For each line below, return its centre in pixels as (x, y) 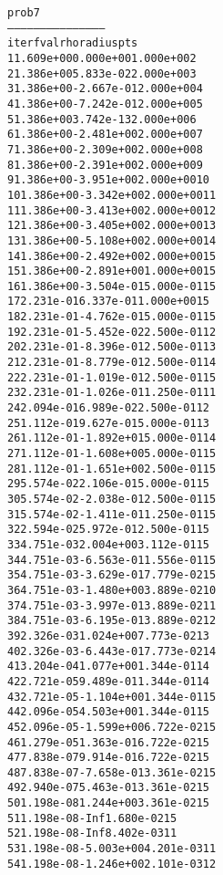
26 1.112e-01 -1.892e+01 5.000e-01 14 (112, 438)
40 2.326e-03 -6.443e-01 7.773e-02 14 (112, 651)
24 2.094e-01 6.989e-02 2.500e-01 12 (108, 408)
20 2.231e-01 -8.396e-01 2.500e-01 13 (112, 347)
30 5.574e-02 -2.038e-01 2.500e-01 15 (112, 499)
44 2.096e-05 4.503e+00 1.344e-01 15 (108, 712)
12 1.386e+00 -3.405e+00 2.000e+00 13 (112, 226)
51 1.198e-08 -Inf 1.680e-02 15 (92, 818)
